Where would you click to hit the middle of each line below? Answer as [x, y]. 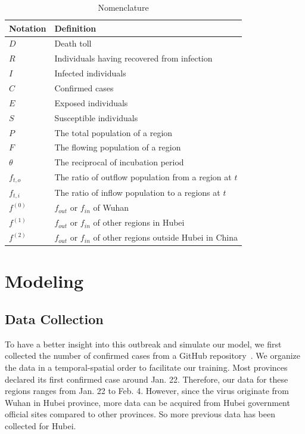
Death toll [73, 43]
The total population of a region [113, 132]
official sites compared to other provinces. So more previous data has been [140, 414]
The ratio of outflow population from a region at [143, 177]
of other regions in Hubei [139, 222]
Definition [75, 28]
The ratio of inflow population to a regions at [137, 193]
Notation [28, 28]
